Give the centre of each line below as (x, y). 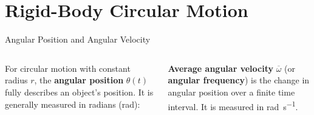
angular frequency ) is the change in (239, 80)
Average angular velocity (220, 68)
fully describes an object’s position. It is (79, 92)
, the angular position (79, 80)
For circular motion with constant (68, 68)
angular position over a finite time (231, 92)
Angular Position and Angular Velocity (78, 39)
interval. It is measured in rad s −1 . (233, 105)
